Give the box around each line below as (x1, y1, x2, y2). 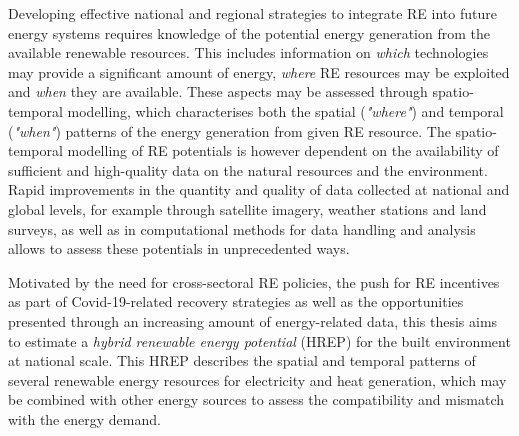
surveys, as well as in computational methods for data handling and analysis (8, 218, 476, 239)
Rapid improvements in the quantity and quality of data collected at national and (8, 179, 510, 200)
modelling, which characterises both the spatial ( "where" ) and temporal (67, 100, 504, 121)
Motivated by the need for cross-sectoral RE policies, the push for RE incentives (8, 271, 500, 292)
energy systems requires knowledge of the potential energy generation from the (8, 22, 490, 43)
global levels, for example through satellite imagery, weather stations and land (8, 198, 487, 219)
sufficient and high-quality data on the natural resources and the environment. (8, 159, 488, 180)
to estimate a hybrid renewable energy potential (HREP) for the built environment (8, 330, 511, 351)
